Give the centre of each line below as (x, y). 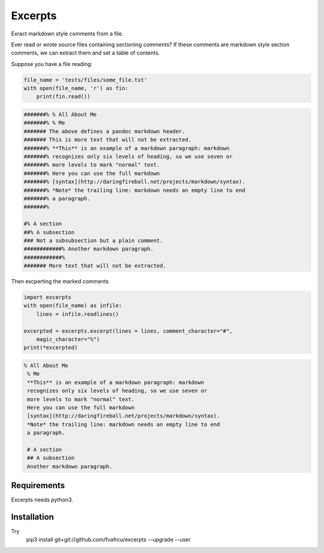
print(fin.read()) (63, 97)
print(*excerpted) (51, 348)
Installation (32, 517)
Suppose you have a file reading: (52, 64)
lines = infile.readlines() (78, 314)
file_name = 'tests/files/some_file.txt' (85, 80)
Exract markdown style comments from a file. (67, 34)
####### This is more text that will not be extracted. (108, 140)
